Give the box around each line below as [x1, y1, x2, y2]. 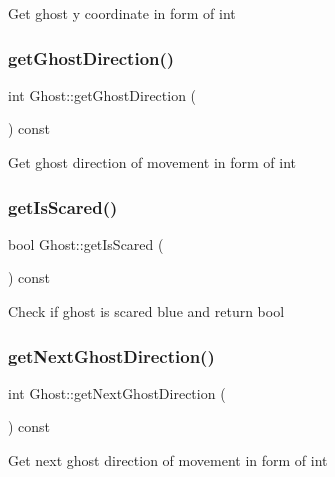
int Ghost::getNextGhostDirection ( [8, 382, 226, 403]
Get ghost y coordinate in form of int [8, 3, 236, 23]
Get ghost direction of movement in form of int [8, 152, 297, 172]
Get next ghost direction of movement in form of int [8, 450, 328, 470]
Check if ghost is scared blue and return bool [8, 301, 285, 321]
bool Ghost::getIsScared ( [8, 233, 164, 254]
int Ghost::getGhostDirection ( [8, 84, 197, 105]
